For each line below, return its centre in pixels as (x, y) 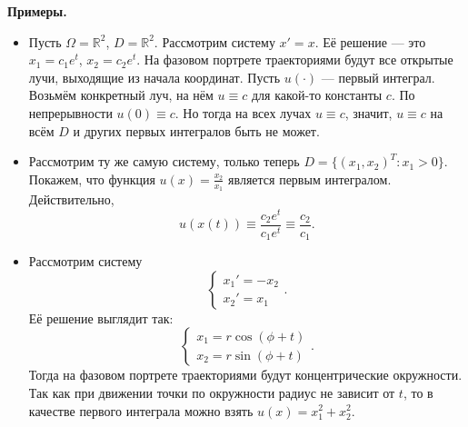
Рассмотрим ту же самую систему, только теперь (164, 161)
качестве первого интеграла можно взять (141, 410)
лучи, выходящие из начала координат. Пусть (154, 77)
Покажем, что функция (92, 179)
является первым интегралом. (310, 179)
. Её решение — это (370, 41)
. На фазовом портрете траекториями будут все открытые (295, 60)
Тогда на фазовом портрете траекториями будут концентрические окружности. (245, 375)
